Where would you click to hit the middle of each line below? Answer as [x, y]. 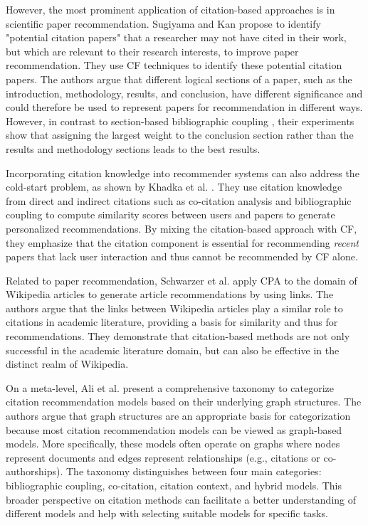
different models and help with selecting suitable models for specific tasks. [167, 513]
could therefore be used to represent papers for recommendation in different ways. [184, 107]
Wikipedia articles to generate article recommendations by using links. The [170, 294]
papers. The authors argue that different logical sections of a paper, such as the [179, 79]
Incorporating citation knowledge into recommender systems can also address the [183, 173]
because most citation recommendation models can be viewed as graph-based [174, 429]
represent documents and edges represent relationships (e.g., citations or [163, 457]
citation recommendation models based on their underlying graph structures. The [184, 402]
